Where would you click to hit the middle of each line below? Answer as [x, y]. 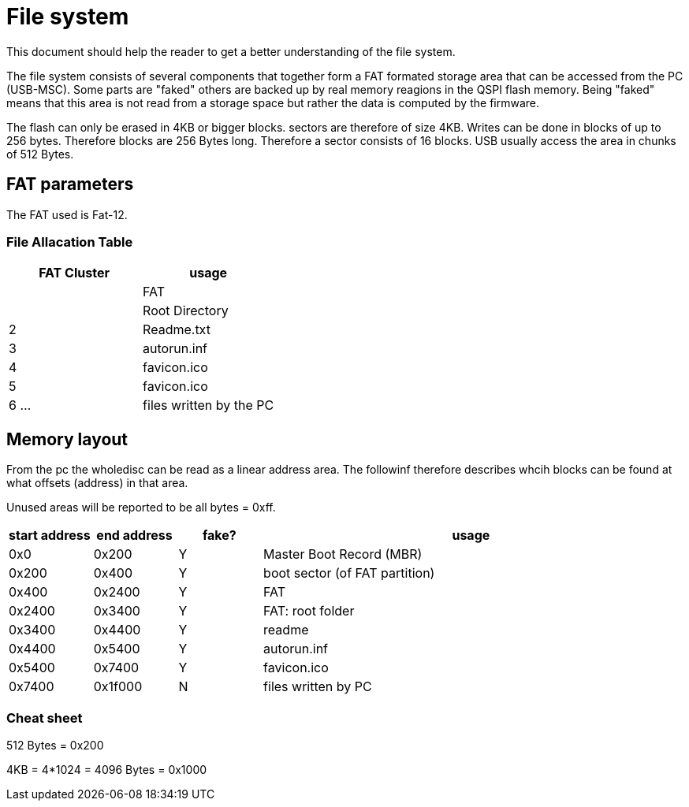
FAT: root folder [309, 611]
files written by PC [318, 687]
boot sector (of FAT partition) [349, 573]
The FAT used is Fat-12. [67, 214]
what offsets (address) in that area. [97, 483]
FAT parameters [70, 184]
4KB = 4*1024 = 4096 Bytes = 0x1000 [107, 769]
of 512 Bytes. [40, 154]
